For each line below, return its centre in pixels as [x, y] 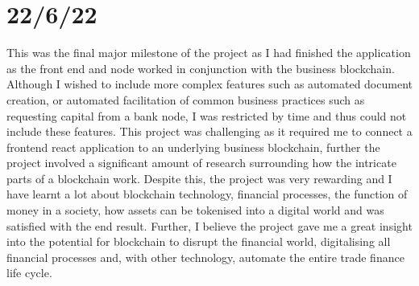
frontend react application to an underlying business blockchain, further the [193, 147]
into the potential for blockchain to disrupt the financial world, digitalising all [199, 241]
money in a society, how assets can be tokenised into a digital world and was [195, 210]
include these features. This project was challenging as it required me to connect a [209, 131]
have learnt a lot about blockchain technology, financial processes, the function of [207, 194]
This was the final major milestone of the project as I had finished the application [209, 53]
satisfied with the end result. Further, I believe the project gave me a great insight [209, 225]
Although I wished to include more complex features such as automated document [209, 84]
